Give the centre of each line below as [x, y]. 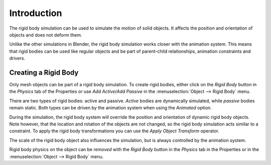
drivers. [17, 58]
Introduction [36, 13]
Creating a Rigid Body [44, 72]
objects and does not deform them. [46, 35]
